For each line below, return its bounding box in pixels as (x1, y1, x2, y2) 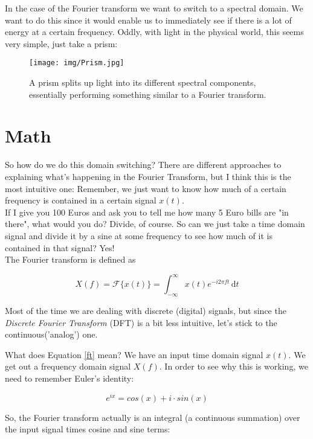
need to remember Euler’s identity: (5, 371, 134, 384)
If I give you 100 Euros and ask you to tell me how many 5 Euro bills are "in (5, 205, 289, 218)
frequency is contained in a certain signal (5, 194, 156, 207)
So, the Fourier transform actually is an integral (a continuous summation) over (5, 411, 300, 423)
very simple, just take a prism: (5, 37, 118, 50)
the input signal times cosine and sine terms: (5, 423, 170, 435)
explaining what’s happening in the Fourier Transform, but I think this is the (5, 170, 291, 182)
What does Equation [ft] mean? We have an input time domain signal (5, 348, 263, 360)
